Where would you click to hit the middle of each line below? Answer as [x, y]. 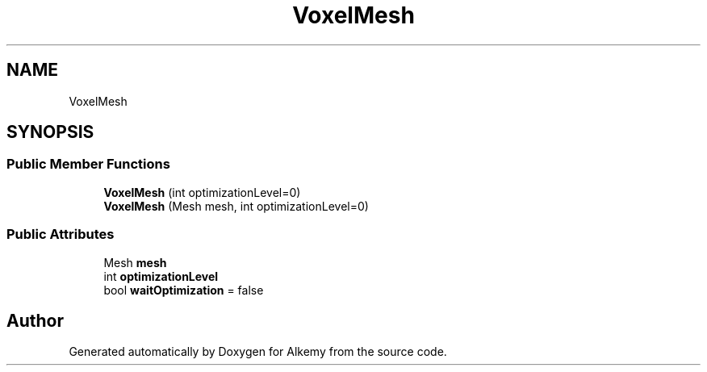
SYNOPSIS [50, 132]
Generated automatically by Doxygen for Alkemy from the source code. [258, 352]
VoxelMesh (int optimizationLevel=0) [202, 192]
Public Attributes [61, 234]
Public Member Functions [88, 164]
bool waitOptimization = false [184, 290]
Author [35, 320]
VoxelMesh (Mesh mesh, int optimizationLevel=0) [236, 206]
